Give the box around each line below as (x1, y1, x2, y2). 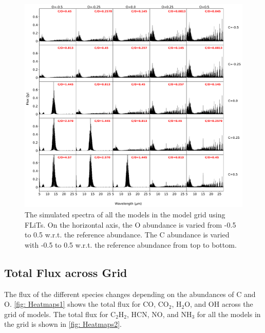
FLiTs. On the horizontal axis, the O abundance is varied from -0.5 (25, 219, 236, 230)
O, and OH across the (184, 299, 253, 309)
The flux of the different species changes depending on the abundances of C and (4, 288, 256, 299)
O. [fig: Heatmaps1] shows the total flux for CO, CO (4, 299, 169, 309)
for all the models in (197, 308, 261, 319)
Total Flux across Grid (4, 264, 127, 280)
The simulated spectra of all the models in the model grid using (25, 209, 225, 220)
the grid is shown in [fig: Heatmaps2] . (4, 319, 122, 329)
